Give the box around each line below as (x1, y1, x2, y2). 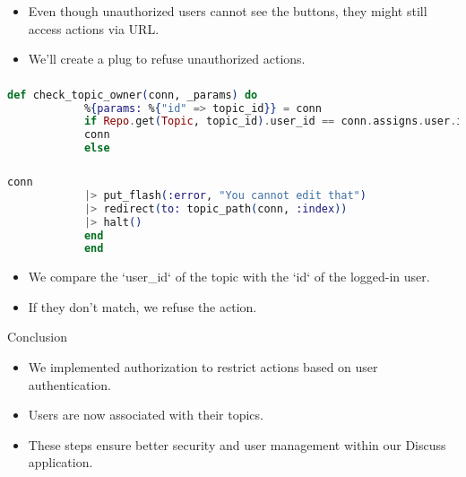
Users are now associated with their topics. (28, 405, 263, 424)
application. (28, 453, 93, 472)
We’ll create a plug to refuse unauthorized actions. (28, 49, 306, 68)
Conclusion (7, 327, 67, 346)
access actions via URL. (28, 19, 160, 38)
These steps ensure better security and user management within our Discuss (28, 435, 446, 454)
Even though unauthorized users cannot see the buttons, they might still (28, 2, 427, 20)
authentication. (28, 375, 111, 394)
